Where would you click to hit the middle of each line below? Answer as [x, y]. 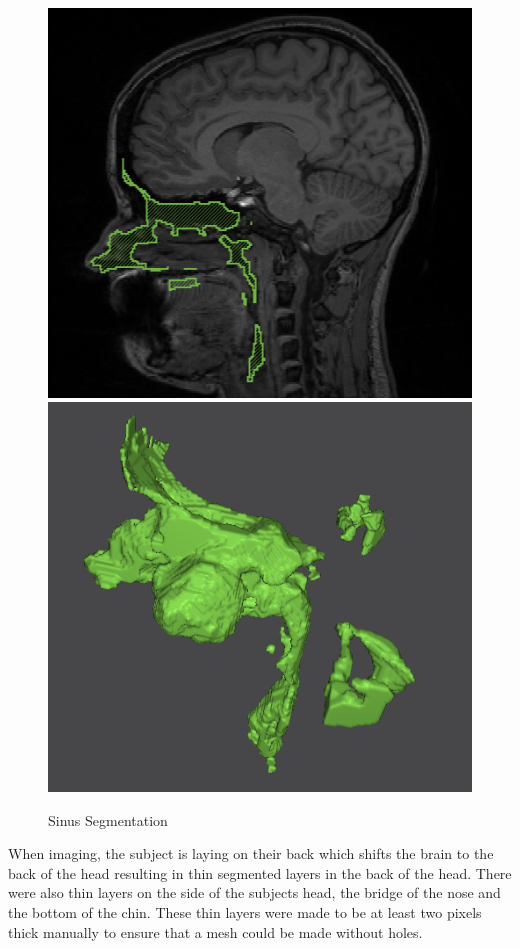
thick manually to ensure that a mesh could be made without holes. [215, 931]
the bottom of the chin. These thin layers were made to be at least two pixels [245, 912]
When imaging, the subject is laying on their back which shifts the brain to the [251, 853]
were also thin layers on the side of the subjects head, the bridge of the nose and [254, 892]
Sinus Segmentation [108, 819]
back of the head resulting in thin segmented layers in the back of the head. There [260, 872]
